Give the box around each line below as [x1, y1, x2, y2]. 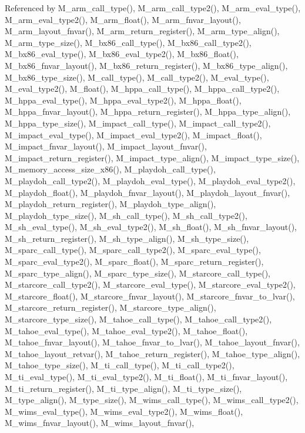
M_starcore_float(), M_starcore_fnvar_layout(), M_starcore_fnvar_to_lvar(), [5, 289, 295, 302]
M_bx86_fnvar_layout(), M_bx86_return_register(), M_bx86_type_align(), [5, 59, 288, 71]
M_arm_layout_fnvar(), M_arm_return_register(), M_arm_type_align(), [5, 25, 280, 37]
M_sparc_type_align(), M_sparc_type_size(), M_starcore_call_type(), [5, 267, 270, 279]
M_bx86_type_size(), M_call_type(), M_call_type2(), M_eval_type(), [5, 71, 269, 83]
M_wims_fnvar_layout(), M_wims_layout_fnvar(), [5, 417, 195, 429]
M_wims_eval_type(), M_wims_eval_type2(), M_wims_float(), [5, 405, 243, 417]
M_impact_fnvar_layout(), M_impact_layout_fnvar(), [5, 140, 207, 152]
